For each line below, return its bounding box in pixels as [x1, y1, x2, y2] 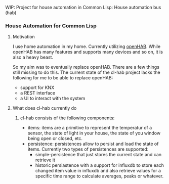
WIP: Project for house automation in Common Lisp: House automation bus [5, 5, 161, 10]
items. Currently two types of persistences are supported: [27, 146, 149, 152]
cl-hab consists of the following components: [20, 115, 115, 121]
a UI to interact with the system [20, 96, 86, 102]
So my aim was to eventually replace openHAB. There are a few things [12, 64, 159, 70]
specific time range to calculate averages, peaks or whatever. [35, 173, 163, 179]
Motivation [12, 34, 35, 40]
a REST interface [20, 90, 56, 96]
